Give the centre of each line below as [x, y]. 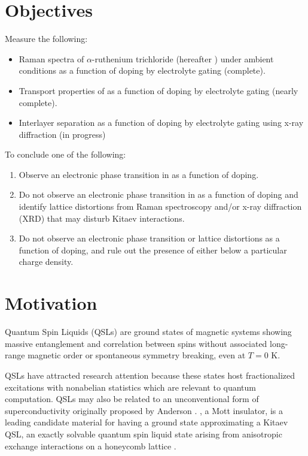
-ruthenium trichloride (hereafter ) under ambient [183, 58]
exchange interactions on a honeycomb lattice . [91, 446]
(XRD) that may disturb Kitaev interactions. [102, 218]
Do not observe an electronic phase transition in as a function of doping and [158, 194]
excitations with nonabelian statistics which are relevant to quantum [131, 387]
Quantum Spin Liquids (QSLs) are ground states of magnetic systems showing [148, 332]
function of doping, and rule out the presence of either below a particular [153, 250]
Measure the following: [46, 39]
